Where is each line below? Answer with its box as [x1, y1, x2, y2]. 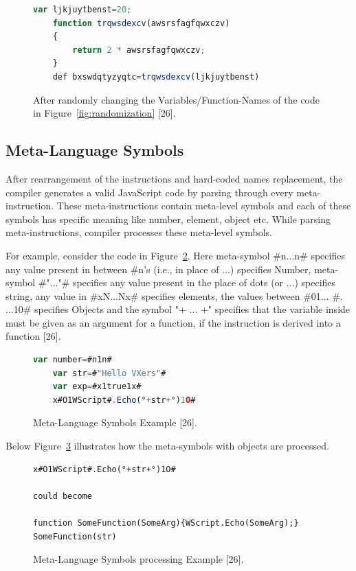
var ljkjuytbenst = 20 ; [33, 5, 132, 14]
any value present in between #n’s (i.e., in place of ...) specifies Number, [5, 261, 311, 276]
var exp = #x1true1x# [52, 382, 142, 392]
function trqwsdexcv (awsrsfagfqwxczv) [52, 18, 230, 28]
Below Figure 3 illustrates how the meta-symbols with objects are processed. [5, 439, 329, 453]
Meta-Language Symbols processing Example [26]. [33, 552, 244, 566]
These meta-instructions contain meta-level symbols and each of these [56, 198, 351, 213]
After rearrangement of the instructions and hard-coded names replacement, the [5, 171, 343, 185]
